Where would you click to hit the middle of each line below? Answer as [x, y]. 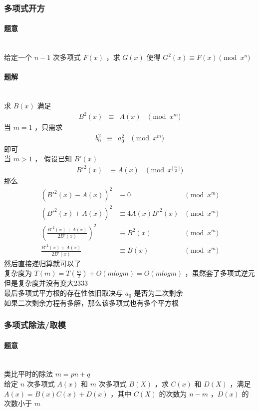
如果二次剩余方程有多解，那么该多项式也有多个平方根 [91, 302]
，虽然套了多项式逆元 [220, 273]
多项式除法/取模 [35, 325]
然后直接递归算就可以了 [42, 263]
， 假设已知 [53, 159]
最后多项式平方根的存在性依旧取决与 [63, 293]
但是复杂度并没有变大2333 [46, 283]
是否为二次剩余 [158, 293]
